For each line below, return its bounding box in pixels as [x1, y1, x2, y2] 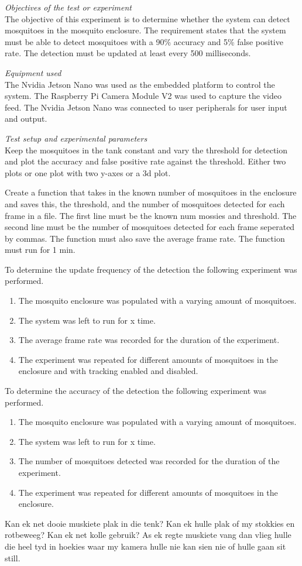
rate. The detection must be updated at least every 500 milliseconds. [5, 47, 251, 59]
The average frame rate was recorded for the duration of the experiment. [18, 334, 280, 346]
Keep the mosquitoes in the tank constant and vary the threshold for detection [5, 143, 288, 156]
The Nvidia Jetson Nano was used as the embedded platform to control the [5, 78, 275, 90]
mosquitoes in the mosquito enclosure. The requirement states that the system [5, 24, 286, 36]
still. [5, 551, 20, 564]
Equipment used [5, 66, 61, 78]
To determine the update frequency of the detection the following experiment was [5, 263, 297, 275]
